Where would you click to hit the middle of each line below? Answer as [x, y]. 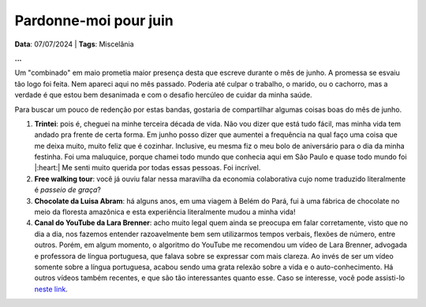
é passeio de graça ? [68, 190]
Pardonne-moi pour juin [94, 20]
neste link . [51, 289]
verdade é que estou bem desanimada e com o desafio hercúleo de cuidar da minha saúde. [163, 95]
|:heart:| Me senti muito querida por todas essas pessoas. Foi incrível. [148, 168]
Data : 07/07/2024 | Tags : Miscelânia [74, 44]
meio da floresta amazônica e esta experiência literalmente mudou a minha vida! [165, 212]
